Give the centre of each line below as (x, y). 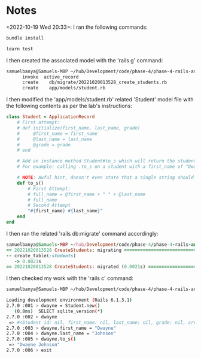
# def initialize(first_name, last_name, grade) (79, 128)
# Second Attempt (49, 205)
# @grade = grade (44, 145)
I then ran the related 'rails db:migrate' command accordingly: (82, 233)
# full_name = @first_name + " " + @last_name (87, 194)
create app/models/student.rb (64, 88)
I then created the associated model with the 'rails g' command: (85, 60)
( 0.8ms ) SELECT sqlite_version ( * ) (58, 311)
